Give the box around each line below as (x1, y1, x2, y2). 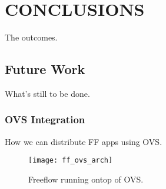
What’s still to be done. (5, 87, 90, 99)
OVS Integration (5, 112, 85, 127)
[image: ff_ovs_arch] (28, 156, 113, 165)
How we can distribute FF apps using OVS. (5, 135, 162, 147)
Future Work (5, 60, 85, 78)
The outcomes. (5, 31, 58, 43)
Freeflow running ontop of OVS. (28, 173, 144, 185)
